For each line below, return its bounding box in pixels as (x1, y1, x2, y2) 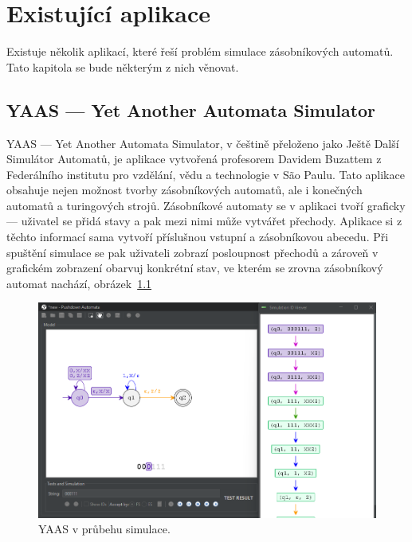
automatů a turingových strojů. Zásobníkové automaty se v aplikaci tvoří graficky (6, 197, 406, 213)
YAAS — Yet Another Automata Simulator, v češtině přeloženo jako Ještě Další (6, 135, 399, 151)
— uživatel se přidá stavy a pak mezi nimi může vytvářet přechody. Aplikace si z (6, 213, 402, 229)
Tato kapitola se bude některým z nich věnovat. (6, 58, 239, 75)
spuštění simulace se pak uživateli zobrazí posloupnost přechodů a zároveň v (6, 244, 379, 260)
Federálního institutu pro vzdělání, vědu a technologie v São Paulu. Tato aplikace (6, 166, 405, 182)
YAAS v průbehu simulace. (38, 521, 171, 537)
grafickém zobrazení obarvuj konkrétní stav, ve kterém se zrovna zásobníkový (6, 259, 383, 276)
